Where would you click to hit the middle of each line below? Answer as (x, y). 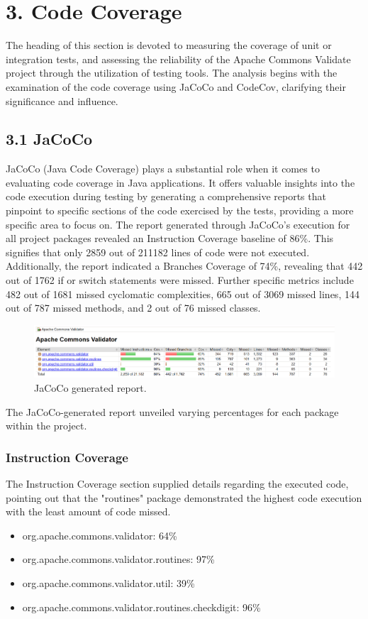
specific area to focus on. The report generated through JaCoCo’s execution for (178, 224)
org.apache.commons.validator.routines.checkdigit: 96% (141, 607)
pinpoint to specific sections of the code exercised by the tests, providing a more (180, 210)
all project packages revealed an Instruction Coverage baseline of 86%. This (170, 238)
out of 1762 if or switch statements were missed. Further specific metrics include (180, 280)
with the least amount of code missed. (88, 511)
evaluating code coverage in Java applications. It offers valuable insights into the (180, 182)
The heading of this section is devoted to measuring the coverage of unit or (169, 45)
